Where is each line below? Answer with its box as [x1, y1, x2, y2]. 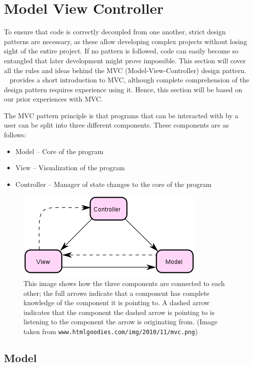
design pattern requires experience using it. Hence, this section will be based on [4, 84, 243, 94]
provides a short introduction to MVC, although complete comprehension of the [9, 75, 250, 85]
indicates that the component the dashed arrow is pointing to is [23, 307, 215, 317]
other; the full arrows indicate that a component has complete [23, 288, 209, 298]
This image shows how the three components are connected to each [23, 278, 225, 288]
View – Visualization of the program [15, 162, 125, 173]
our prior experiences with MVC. [4, 94, 103, 104]
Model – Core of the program [15, 146, 104, 156]
